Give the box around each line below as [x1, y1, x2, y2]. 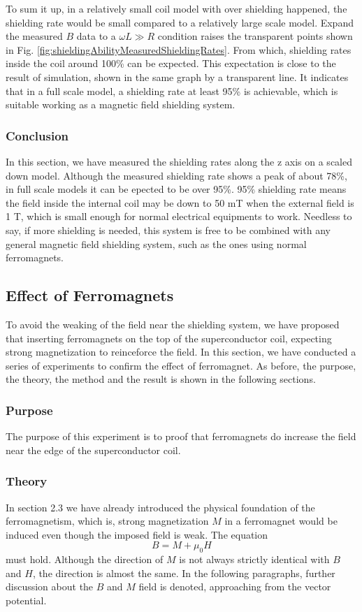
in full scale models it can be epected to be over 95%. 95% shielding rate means [6, 182, 347, 196]
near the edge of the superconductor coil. [6, 442, 181, 457]
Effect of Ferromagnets [6, 284, 174, 306]
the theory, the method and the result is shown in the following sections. [6, 372, 316, 386]
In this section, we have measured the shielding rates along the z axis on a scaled [6, 154, 352, 168]
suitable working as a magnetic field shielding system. [6, 97, 236, 112]
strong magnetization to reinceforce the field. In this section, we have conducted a [6, 344, 356, 359]
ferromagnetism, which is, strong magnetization [6, 513, 209, 528]
